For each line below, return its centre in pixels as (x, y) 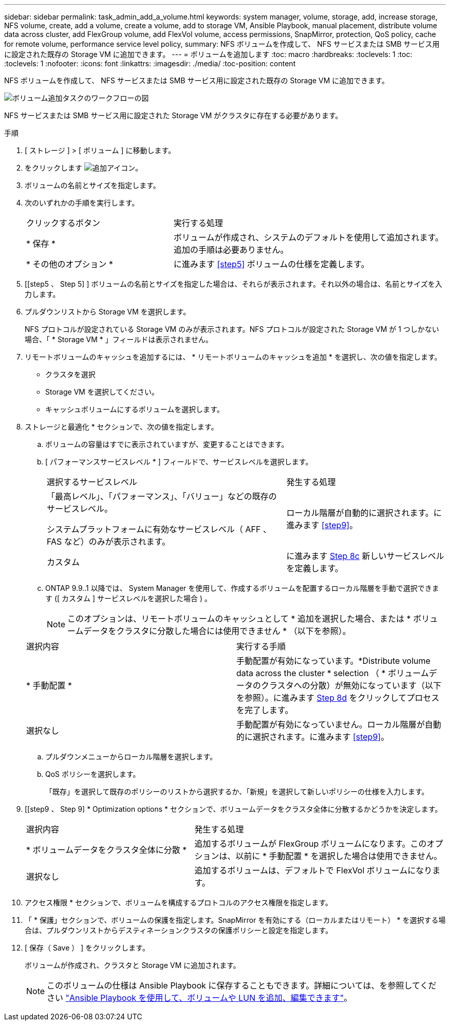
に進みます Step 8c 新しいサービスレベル (365, 556)
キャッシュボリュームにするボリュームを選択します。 (135, 409)
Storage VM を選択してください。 (102, 392)
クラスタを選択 (70, 374)
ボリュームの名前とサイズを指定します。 (92, 185)
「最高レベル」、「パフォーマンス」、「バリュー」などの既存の (162, 496)
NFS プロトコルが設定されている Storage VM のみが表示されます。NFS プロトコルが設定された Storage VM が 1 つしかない (232, 329)
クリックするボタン (63, 223)
